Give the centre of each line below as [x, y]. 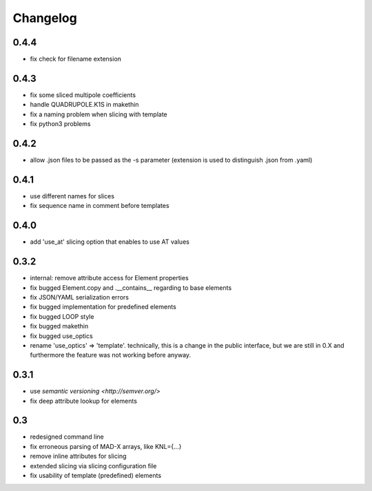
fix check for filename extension [76, 59]
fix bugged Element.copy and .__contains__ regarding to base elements [131, 288]
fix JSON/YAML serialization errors [79, 297]
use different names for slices [72, 196]
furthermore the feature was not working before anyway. [111, 355]
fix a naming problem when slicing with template [99, 114]
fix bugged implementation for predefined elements [103, 307]
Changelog [45, 18]
